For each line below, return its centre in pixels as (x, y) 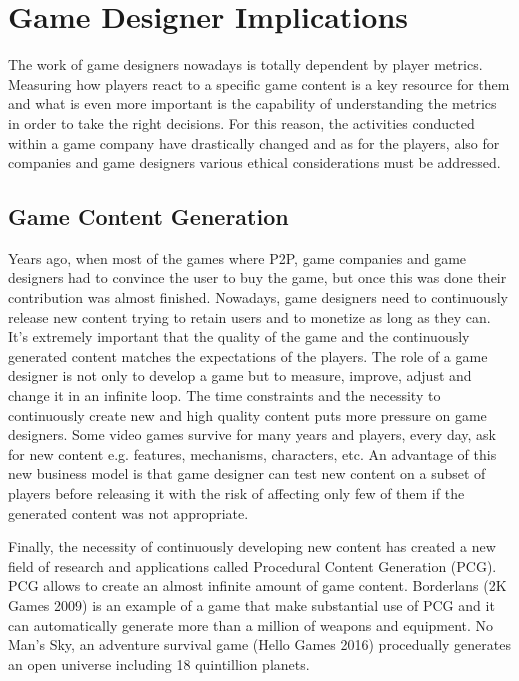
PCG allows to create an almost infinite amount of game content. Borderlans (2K (257, 585)
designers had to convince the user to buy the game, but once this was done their (257, 277)
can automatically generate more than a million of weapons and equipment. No (251, 624)
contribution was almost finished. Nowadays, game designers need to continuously (258, 297)
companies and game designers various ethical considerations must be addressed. (254, 162)
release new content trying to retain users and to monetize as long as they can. (249, 316)
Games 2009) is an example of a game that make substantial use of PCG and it (251, 604)
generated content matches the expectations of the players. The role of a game (248, 355)
